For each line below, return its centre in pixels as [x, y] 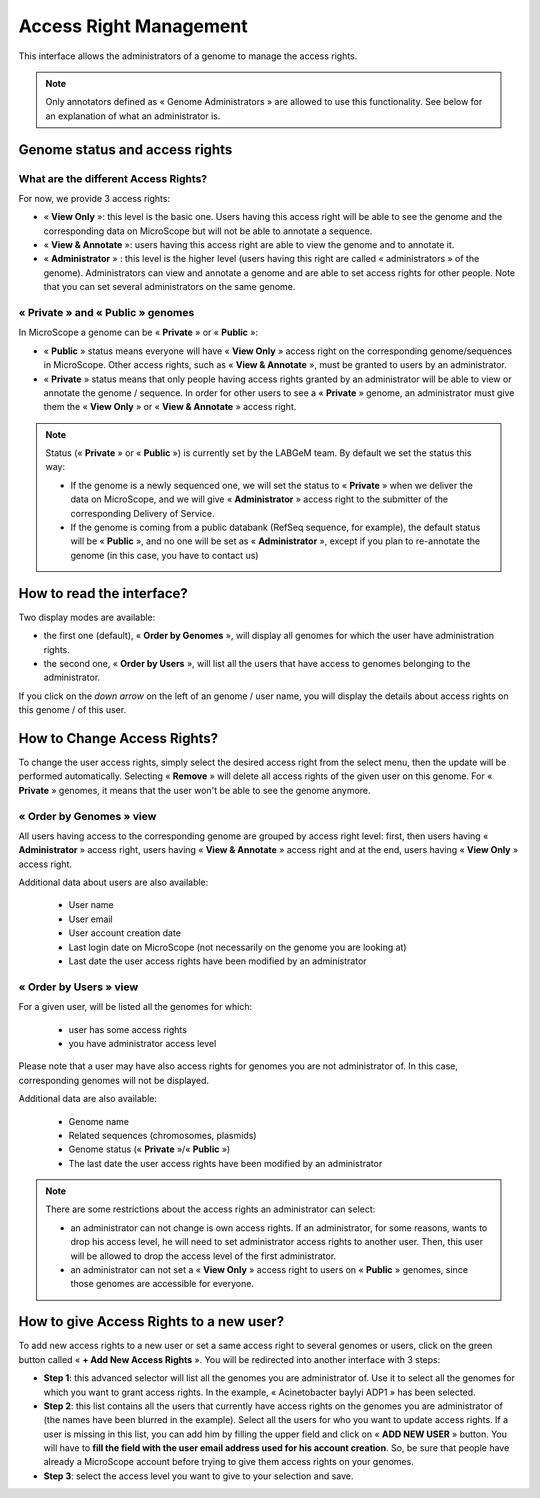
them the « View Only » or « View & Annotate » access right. [170, 407]
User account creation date [125, 933]
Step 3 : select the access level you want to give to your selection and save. [198, 1476]
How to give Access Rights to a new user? [151, 1321]
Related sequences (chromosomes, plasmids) [162, 1135]
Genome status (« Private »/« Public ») [149, 1149]
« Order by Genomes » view [87, 816]
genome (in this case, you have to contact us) [164, 555]
